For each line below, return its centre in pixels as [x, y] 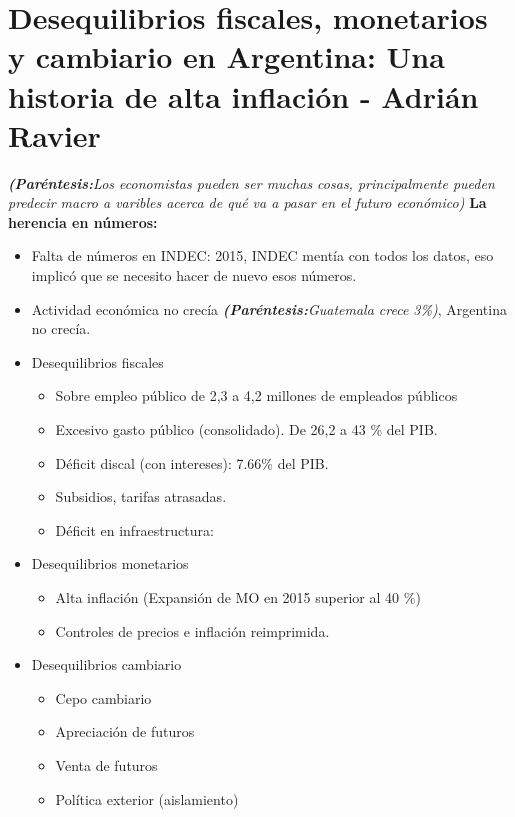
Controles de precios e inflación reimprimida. [192, 630]
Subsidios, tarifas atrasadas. [141, 496]
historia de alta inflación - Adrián [243, 95]
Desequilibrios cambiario [106, 664]
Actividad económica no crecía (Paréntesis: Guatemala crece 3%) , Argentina [269, 308]
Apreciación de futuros [125, 731]
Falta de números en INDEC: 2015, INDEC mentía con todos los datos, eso [262, 255]
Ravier [54, 134]
